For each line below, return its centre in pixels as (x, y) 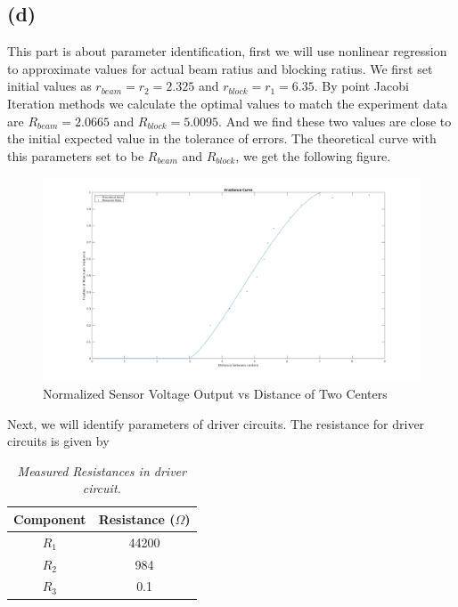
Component (50, 518)
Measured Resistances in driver (102, 470)
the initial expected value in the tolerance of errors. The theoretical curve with (222, 138)
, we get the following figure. (313, 155)
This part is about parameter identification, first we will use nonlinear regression (227, 51)
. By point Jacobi (361, 86)
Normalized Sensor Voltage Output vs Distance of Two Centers (215, 393)
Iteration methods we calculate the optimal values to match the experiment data (228, 103)
